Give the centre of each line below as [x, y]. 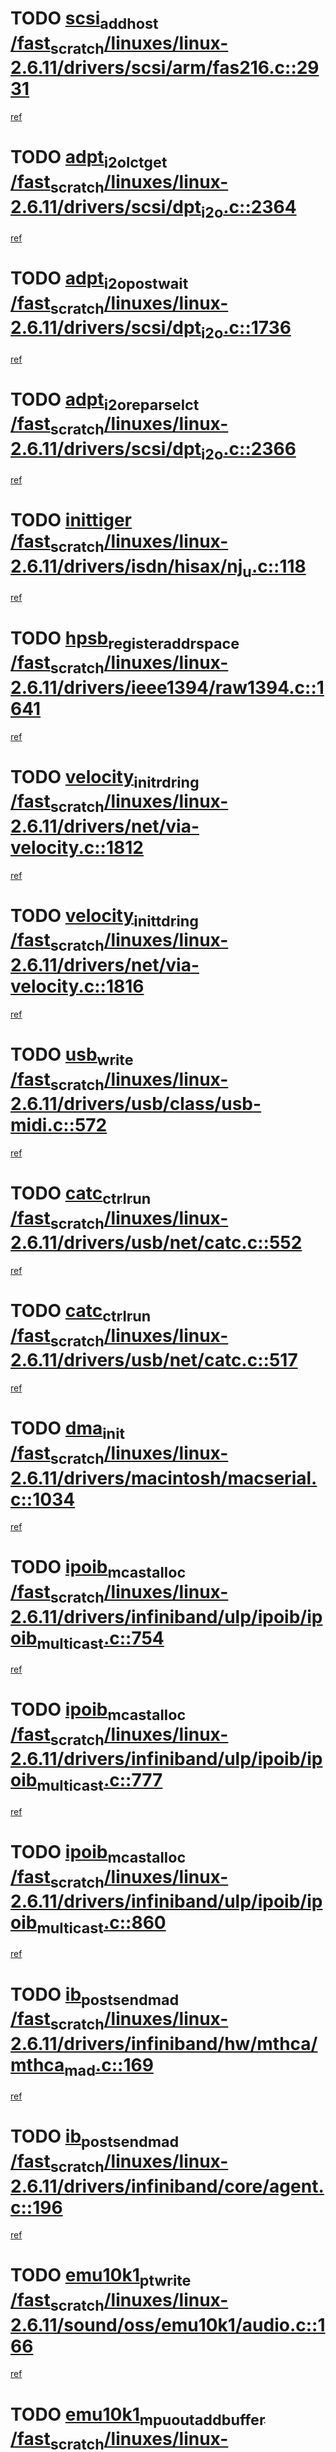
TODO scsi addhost [84, 20]
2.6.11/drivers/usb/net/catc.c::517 [154, 1360]
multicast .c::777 [99, 1782]
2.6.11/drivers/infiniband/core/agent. [167, 2186]
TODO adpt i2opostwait [99, 280]
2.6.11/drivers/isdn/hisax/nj [126, 566]
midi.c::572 [59, 1125]
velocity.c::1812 [77, 847]
